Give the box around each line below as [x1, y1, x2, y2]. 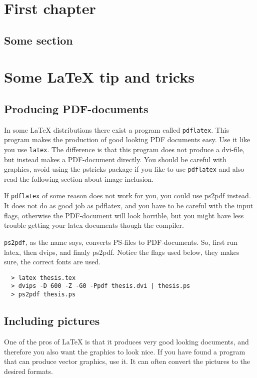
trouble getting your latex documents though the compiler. [4, 220, 184, 230]
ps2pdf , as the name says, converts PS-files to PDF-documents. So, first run [4, 236, 238, 247]
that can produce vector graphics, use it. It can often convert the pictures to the [4, 356, 250, 366]
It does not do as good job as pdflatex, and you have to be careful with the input [4, 200, 253, 211]
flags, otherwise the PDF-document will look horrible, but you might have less [4, 210, 244, 220]
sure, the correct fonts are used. [4, 256, 101, 267]
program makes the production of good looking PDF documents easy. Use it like [4, 134, 250, 145]
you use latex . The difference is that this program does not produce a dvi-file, [4, 144, 245, 154]
